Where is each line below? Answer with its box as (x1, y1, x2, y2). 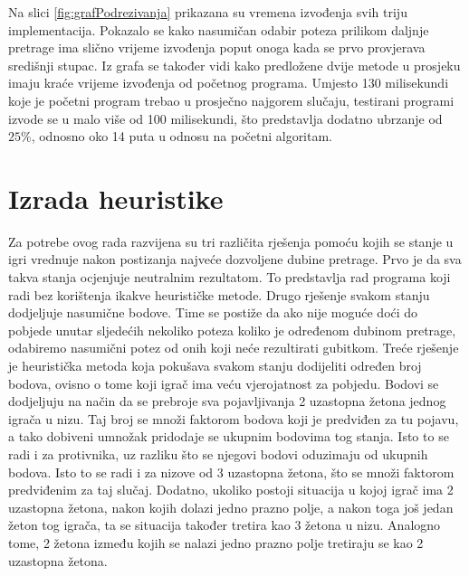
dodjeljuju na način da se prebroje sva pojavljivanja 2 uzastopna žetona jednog (8, 392, 446, 411)
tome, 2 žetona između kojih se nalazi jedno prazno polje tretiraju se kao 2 (8, 533, 424, 552)
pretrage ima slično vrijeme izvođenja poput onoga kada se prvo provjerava (8, 38, 426, 57)
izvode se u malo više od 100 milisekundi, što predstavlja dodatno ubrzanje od (8, 109, 443, 127)
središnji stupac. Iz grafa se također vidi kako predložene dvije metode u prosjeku (8, 55, 461, 74)
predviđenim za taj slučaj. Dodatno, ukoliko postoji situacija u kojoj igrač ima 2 (8, 480, 454, 499)
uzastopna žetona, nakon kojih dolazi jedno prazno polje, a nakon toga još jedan (8, 497, 454, 516)
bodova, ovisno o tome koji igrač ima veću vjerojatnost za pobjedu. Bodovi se (8, 373, 439, 392)
